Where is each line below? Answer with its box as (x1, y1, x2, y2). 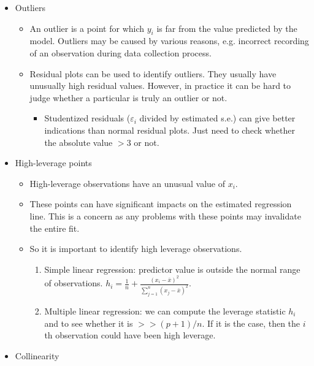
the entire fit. (29, 221, 80, 234)
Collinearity (15, 349, 59, 362)
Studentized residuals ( (44, 112, 131, 124)
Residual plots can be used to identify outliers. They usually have (29, 67, 277, 80)
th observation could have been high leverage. (44, 329, 216, 341)
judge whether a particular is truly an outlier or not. (29, 91, 228, 104)
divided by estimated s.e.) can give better (139, 112, 296, 124)
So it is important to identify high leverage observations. (29, 242, 242, 255)
